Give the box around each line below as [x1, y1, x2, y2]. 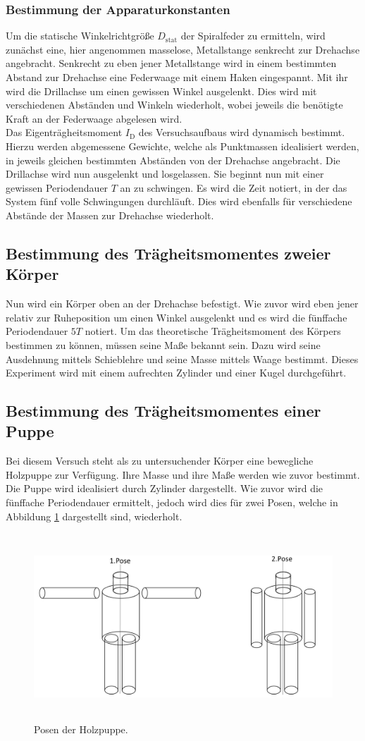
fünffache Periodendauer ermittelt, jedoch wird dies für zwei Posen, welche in [6, 495, 338, 510]
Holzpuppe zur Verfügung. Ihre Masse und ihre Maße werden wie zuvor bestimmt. [6, 467, 360, 482]
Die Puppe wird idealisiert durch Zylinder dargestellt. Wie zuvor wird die [6, 481, 323, 496]
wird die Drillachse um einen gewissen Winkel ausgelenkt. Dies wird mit [6, 83, 317, 98]
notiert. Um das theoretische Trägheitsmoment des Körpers [85, 324, 341, 338]
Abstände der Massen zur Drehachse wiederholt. [6, 207, 214, 222]
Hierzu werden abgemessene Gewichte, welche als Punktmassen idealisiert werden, [6, 138, 359, 153]
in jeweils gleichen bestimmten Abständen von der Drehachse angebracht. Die [6, 152, 340, 167]
